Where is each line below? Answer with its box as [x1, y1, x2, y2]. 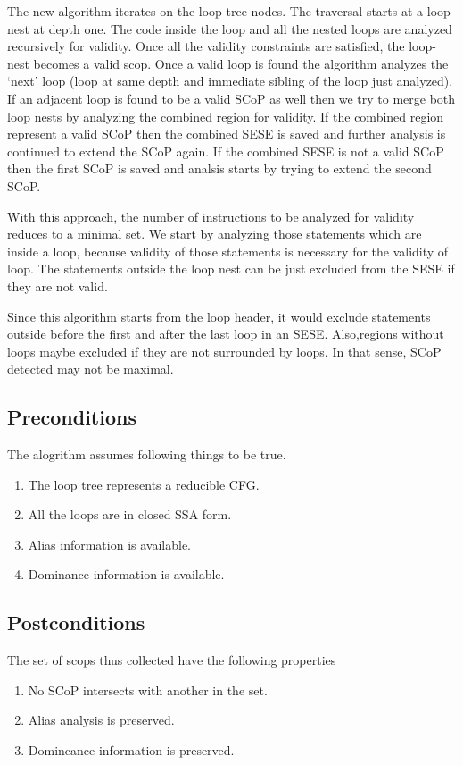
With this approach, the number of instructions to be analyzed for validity [7, 206, 415, 225]
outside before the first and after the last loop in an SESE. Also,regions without [7, 324, 444, 343]
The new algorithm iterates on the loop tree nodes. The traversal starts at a [7, 2, 424, 20]
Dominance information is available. [28, 565, 225, 584]
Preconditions [7, 403, 136, 431]
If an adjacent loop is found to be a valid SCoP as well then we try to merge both [7, 88, 456, 107]
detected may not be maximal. [7, 359, 174, 378]
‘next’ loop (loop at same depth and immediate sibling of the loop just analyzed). [7, 71, 453, 90]
